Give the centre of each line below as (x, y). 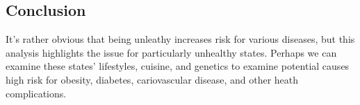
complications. (36, 93)
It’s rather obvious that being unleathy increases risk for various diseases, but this (180, 39)
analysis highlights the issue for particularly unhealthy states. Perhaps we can (171, 52)
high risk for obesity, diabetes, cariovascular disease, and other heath (152, 79)
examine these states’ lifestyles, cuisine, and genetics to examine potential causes (178, 66)
